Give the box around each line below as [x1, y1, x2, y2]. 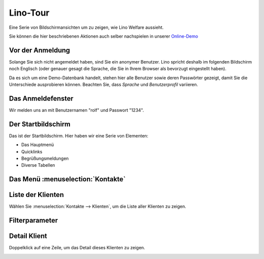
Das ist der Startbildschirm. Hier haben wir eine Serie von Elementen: [9, 132, 149, 139]
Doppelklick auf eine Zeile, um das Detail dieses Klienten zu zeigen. [9, 245, 145, 251]
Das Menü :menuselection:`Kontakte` [9, 175, 126, 183]
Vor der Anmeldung [9, 46, 70, 54]
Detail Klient [9, 232, 47, 240]
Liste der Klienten [9, 191, 64, 199]
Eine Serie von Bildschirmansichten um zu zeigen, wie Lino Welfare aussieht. [9, 24, 164, 30]
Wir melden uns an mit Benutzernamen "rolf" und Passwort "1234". [9, 107, 144, 113]
